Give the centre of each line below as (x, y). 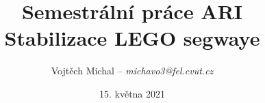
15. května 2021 (132, 93)
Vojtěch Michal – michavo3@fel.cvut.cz (132, 71)
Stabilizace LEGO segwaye (132, 38)
